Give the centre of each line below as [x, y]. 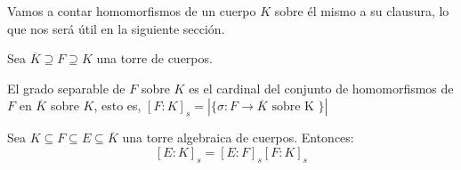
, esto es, [117, 105]
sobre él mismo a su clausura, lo [362, 11]
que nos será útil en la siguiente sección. [116, 28]
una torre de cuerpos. [154, 58]
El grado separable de [66, 88]
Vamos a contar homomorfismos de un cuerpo [132, 11]
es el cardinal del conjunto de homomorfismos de [321, 88]
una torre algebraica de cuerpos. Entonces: [238, 138]
